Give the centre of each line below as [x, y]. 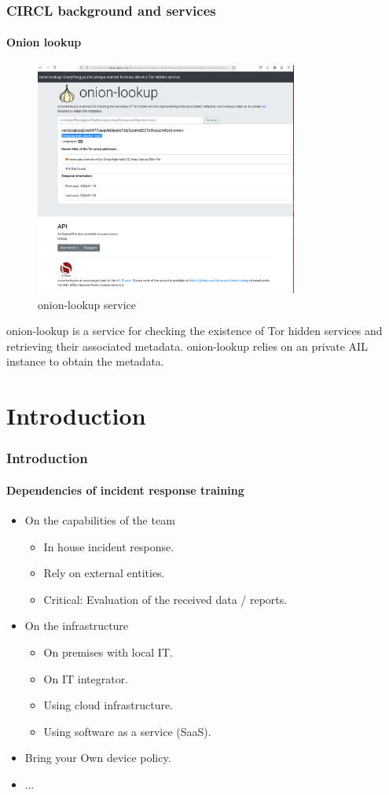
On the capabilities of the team [100, 520]
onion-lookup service [87, 304]
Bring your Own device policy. [98, 758]
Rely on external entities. [104, 573]
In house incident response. [109, 546]
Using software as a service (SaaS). [127, 731]
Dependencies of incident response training [125, 490]
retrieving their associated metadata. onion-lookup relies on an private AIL [187, 346]
